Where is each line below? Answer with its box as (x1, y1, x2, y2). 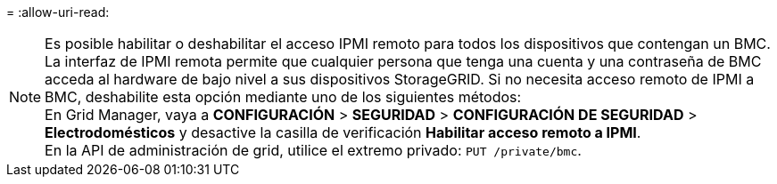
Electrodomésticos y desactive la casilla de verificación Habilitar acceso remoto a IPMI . (45, 124, 641, 141)
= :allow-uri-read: (6, 4, 110, 20)
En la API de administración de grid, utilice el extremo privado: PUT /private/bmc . (45, 141, 582, 159)
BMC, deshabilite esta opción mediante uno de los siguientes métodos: (45, 88, 522, 106)
